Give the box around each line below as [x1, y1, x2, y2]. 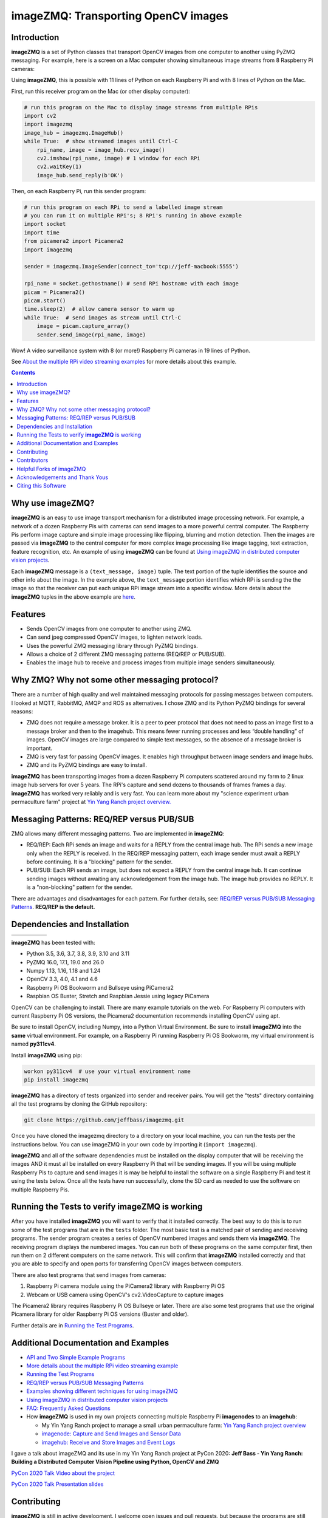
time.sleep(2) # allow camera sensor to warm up [24, 305, 175, 313]
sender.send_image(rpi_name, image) [36, 331, 146, 338]
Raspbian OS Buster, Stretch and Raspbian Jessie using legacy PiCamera [26, 993, 210, 1000]
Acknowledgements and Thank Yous [16, 474, 109, 481]
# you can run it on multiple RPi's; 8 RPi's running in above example [24, 213, 242, 219]
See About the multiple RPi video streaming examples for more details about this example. [11, 358, 237, 365]
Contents [11, 369, 36, 376]
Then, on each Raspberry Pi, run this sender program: [11, 187, 146, 194]
